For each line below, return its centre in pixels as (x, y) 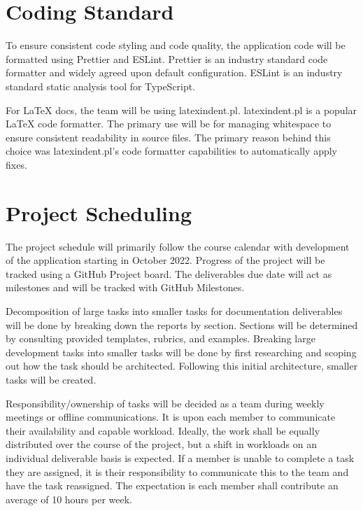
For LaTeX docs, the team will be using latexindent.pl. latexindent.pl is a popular (181, 110)
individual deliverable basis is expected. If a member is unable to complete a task (180, 457)
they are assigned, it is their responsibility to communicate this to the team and (177, 471)
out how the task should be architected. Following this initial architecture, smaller (182, 366)
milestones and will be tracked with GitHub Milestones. (125, 287)
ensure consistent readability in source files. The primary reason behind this (168, 137)
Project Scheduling (99, 212)
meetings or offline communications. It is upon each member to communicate (171, 417)
